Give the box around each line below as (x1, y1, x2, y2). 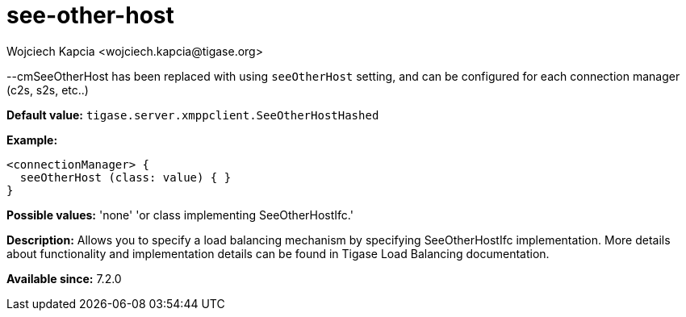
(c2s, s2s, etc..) (6, 82, 89, 97)
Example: (6, 132, 58, 147)
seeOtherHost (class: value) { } (19, 170, 232, 184)
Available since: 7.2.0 (6, 271, 122, 286)
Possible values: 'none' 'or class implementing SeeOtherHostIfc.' (6, 207, 353, 222)
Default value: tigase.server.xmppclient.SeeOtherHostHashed (6, 107, 379, 122)
